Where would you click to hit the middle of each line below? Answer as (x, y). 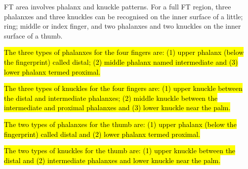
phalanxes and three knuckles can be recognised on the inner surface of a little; (124, 16)
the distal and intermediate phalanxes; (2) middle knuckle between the (111, 98)
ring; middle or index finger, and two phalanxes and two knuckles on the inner (123, 26)
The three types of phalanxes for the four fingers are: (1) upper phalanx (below (124, 52)
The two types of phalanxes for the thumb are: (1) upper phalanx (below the (120, 124)
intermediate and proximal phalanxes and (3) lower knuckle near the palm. (117, 107)
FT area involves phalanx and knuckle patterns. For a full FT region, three (118, 6)
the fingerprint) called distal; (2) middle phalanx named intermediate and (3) (121, 62)
